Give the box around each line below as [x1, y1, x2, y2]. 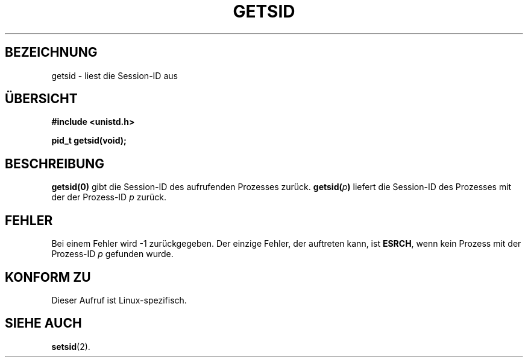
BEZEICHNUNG [5, 45, 98, 60]
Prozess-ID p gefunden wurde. [51, 249, 174, 259]
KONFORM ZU [5, 269, 91, 285]
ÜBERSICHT [5, 91, 78, 107]
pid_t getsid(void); [51, 135, 127, 146]
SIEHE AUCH [5, 316, 82, 331]
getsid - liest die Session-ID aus [51, 70, 178, 81]
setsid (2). [51, 341, 90, 352]
